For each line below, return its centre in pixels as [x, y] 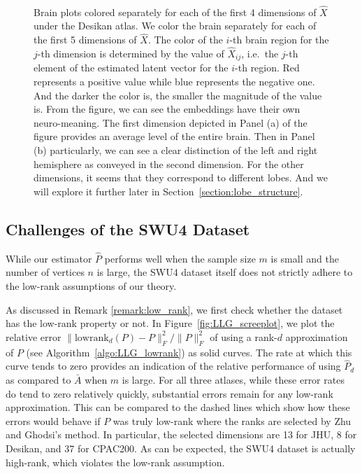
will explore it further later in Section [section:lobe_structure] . [168, 191]
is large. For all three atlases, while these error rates [233, 380]
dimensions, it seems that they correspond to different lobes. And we [181, 177]
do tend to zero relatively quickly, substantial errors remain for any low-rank [169, 393]
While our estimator [49, 258]
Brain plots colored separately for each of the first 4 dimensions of [175, 12]
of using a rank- [244, 336]
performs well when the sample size [180, 258]
